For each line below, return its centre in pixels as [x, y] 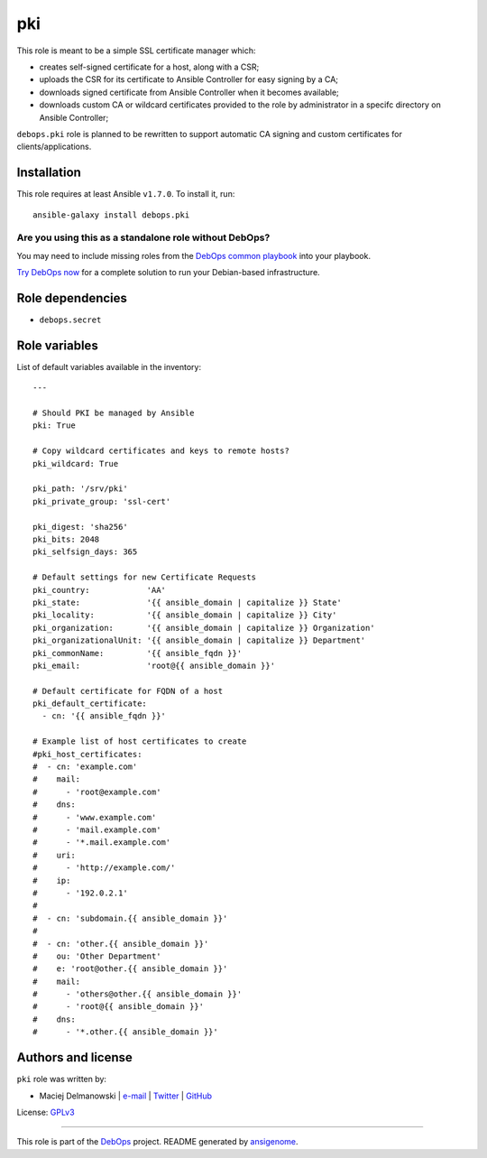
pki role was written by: [62, 1079]
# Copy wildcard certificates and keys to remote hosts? [161, 451]
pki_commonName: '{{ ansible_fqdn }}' [138, 653]
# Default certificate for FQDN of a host [128, 691]
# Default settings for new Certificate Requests [145, 577]
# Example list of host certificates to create [140, 741]
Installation [49, 173]
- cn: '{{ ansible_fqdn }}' [104, 716]
